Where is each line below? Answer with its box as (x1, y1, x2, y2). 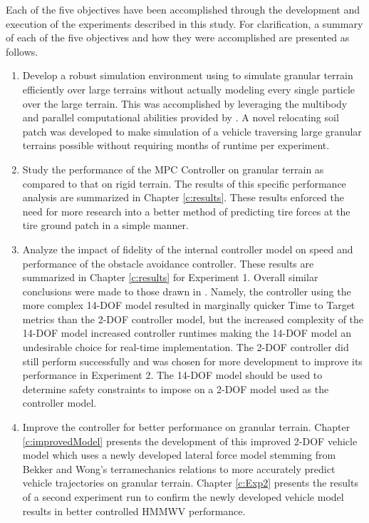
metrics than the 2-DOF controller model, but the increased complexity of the (22, 311, 364, 326)
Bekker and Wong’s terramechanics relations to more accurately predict (22, 461, 336, 476)
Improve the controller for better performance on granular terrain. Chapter (22, 420, 350, 435)
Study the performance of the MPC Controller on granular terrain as (22, 161, 324, 176)
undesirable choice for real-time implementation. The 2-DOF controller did (22, 340, 349, 355)
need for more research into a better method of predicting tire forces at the (22, 203, 350, 218)
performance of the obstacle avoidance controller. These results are (22, 255, 314, 270)
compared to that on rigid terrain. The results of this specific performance (22, 176, 346, 191)
